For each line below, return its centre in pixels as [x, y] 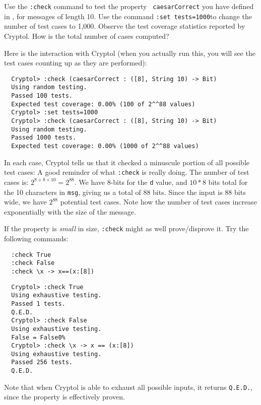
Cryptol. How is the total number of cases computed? [87, 36]
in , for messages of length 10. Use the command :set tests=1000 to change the [128, 16]
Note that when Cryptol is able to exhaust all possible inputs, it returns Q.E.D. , [128, 387]
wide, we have [25, 202]
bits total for [228, 182]
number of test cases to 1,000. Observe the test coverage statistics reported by [125, 26]
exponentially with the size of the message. [70, 211]
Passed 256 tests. [42, 362]
